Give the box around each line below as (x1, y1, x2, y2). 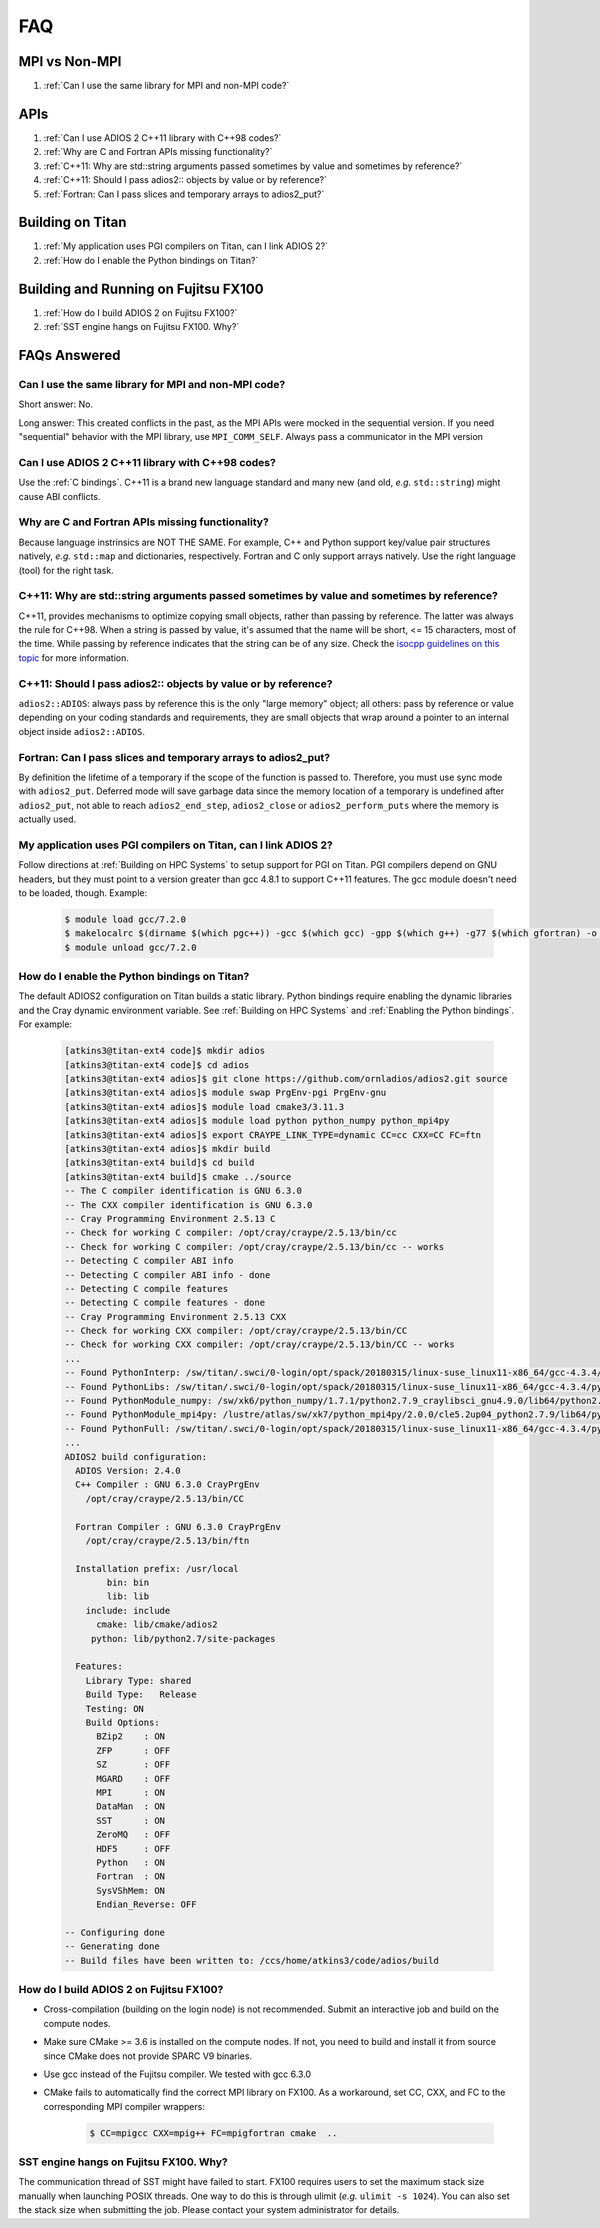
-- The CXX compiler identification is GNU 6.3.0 (64, 1199, 313, 1210)
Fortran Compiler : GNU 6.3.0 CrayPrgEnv (75, 1521, 282, 1532)
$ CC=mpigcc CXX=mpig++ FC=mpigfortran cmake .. (89, 2127, 338, 2139)
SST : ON (96, 1815, 165, 1826)
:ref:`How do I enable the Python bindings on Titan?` (43, 254, 259, 266)
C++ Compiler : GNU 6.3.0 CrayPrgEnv (75, 1479, 260, 1490)
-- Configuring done (64, 1926, 165, 1938)
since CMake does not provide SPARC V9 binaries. (43, 2050, 253, 2062)
